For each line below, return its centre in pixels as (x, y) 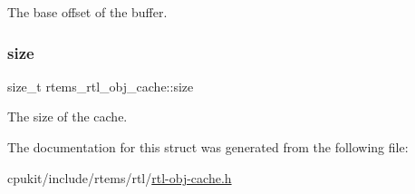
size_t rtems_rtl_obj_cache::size (101, 86)
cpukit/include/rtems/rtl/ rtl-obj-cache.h (120, 177)
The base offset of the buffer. (87, 12)
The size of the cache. (68, 116)
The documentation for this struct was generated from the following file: (208, 147)
